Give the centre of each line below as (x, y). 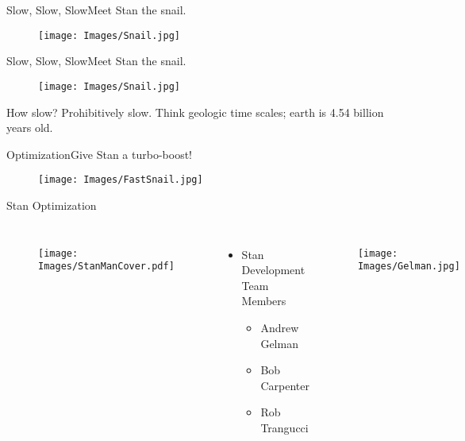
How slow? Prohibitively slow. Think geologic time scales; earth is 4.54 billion (195, 112)
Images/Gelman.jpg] (409, 267)
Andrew (280, 327)
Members (264, 301)
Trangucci (284, 427)
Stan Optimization (52, 205)
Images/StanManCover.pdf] (106, 267)
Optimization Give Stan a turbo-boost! (99, 154)
